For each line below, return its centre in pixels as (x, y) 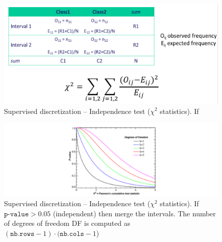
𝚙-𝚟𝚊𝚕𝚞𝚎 (16, 214)
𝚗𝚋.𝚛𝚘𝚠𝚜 (22, 234)
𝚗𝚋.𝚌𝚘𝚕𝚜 (72, 234)
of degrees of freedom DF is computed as (67, 223)
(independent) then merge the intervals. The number (134, 213)
